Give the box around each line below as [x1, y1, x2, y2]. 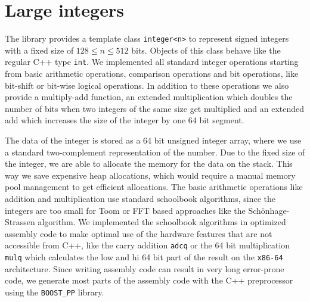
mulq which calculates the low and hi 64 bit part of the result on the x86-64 [5, 251, 283, 263]
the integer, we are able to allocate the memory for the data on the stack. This [5, 157, 293, 170]
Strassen [5, 216, 35, 228]
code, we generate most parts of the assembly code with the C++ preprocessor [5, 274, 293, 287]
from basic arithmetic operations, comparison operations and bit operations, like [5, 67, 299, 80]
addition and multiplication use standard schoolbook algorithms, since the [5, 192, 275, 204]
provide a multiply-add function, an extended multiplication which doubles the [5, 91, 293, 103]
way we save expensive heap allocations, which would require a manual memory [5, 169, 296, 181]
